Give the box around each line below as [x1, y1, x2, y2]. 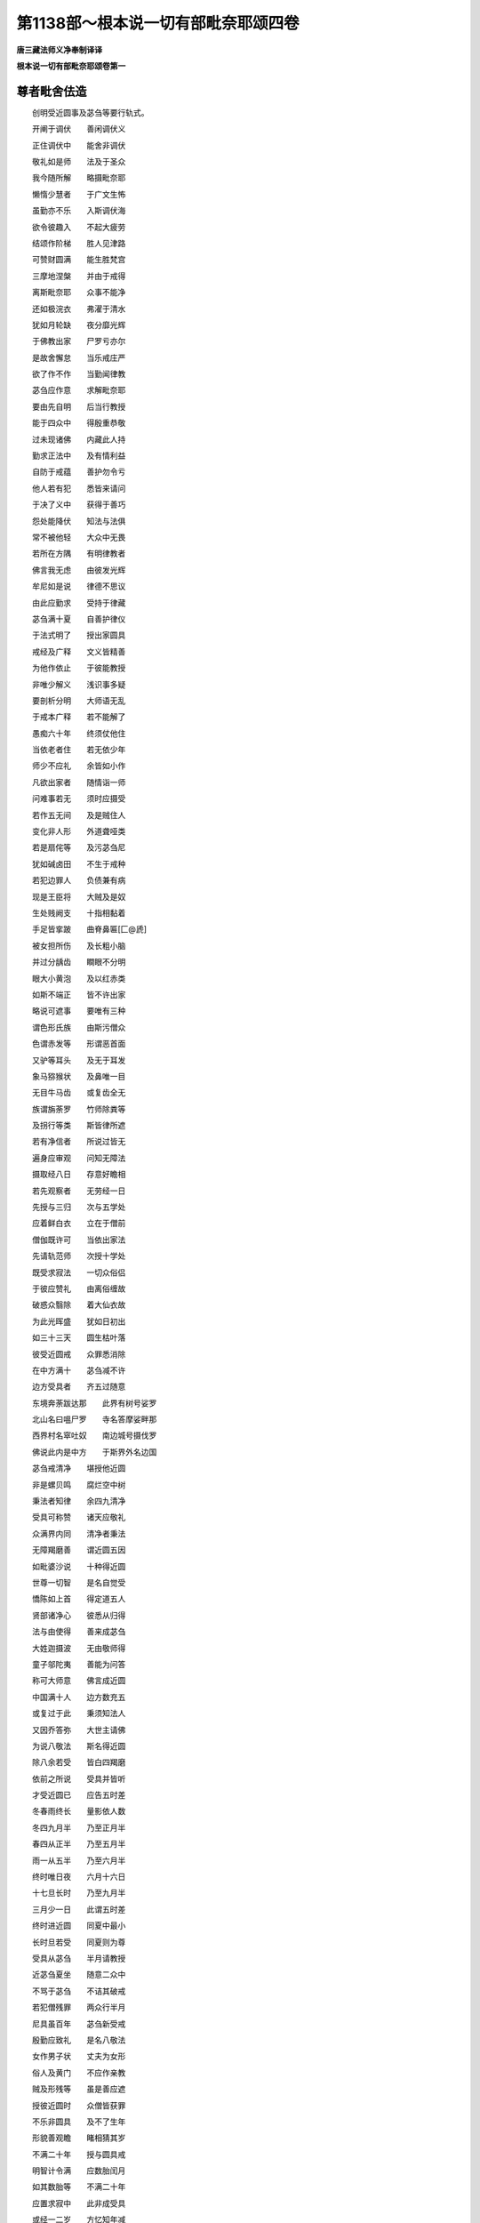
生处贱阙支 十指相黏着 [31, 907, 126, 918]
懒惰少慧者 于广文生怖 [31, 189, 126, 199]
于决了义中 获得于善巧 [31, 499, 126, 510]
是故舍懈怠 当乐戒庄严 [31, 352, 126, 363]
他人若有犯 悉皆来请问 [31, 483, 126, 494]
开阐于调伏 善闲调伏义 [31, 124, 126, 134]
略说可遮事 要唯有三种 [31, 1006, 126, 1016]
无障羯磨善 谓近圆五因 [31, 1545, 126, 1555]
